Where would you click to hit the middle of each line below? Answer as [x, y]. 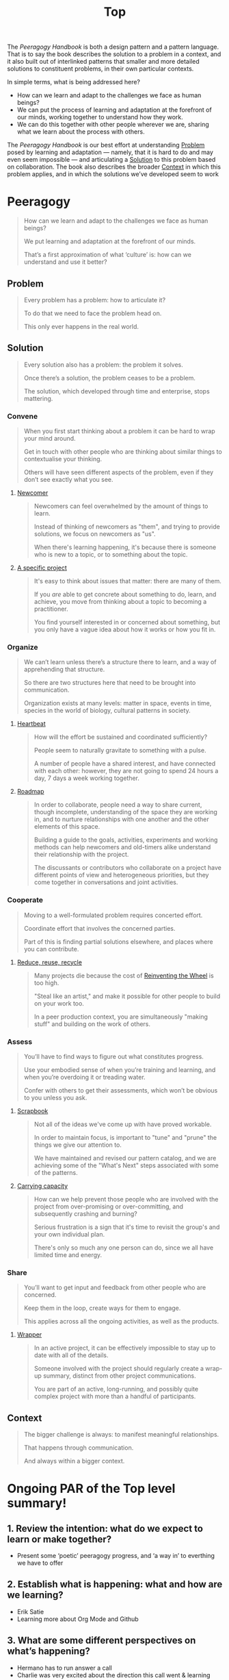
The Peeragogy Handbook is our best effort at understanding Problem [106, 145]
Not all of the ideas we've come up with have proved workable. [123, 1124]
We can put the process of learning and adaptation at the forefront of [114, 110]
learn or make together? [59, 1539]
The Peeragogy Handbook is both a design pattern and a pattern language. [113, 47]
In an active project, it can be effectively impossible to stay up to [125, 1348]
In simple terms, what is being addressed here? [74, 82]
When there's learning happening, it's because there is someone [125, 547]
